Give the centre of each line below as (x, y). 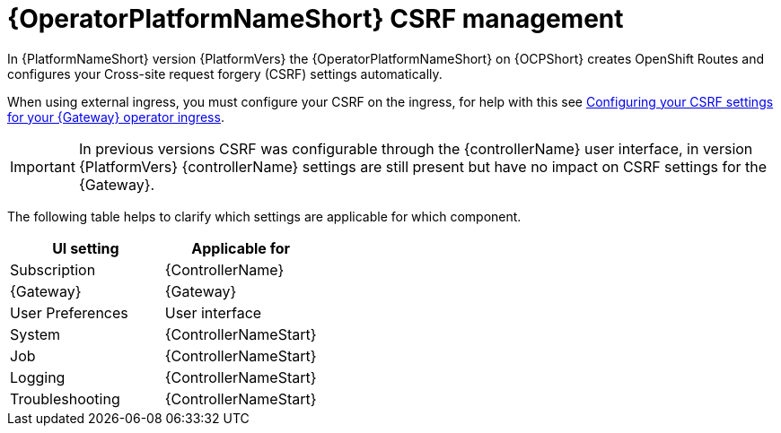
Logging (38, 377)
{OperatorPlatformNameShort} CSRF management (316, 19)
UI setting (86, 248)
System (35, 334)
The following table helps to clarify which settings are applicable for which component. (264, 216)
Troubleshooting (65, 398)
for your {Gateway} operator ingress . (116, 117)
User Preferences (69, 312)
